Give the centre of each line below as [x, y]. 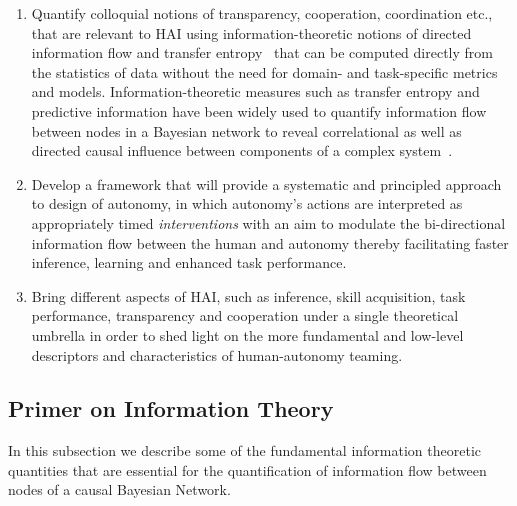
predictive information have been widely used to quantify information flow [259, 110]
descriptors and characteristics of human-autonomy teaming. [217, 354]
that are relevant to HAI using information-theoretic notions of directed [251, 32]
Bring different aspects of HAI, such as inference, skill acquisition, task [248, 295]
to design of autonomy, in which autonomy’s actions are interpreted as [247, 203]
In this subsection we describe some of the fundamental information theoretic [244, 450]
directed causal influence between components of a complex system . [242, 150]
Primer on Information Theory [171, 408]
